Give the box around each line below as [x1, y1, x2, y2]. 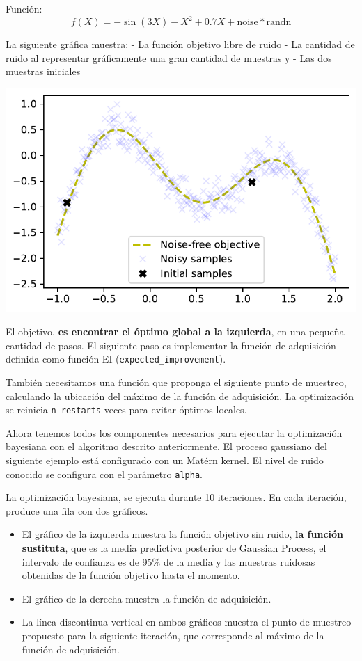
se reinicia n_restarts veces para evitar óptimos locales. [6, 402, 247, 417]
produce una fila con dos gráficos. [6, 503, 148, 518]
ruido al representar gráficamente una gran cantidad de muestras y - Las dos [6, 50, 332, 65]
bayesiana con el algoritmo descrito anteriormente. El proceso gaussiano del [6, 439, 327, 454]
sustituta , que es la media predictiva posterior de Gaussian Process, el [22, 540, 326, 555]
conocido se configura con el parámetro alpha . [6, 466, 203, 481]
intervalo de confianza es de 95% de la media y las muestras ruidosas [22, 554, 315, 568]
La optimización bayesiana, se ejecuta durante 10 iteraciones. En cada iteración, [6, 490, 347, 504]
